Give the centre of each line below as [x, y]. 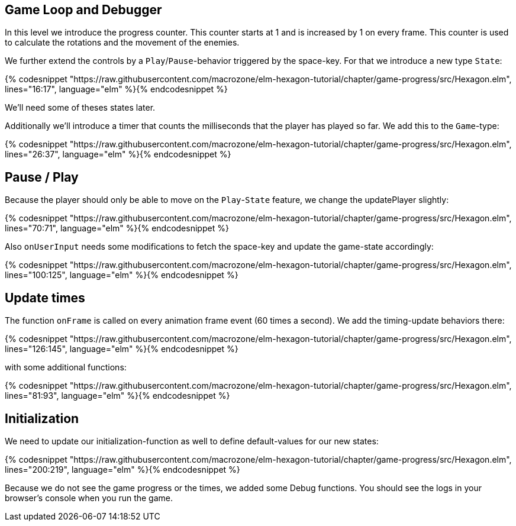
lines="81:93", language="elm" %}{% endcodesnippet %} [117, 396]
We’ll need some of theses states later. [80, 108]
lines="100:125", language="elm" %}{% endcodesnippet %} [122, 275]
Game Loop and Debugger [83, 10]
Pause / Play [42, 177]
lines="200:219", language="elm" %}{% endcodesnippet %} [122, 469]
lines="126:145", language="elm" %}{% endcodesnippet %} [122, 349]
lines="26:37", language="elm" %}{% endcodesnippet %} [118, 154]
